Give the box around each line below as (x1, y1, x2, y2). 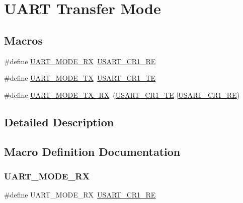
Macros (4, 32, 43, 48)
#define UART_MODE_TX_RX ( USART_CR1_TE (4, 89, 174, 100)
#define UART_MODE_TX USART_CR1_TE (4, 73, 156, 83)
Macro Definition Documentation (4, 143, 181, 159)
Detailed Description (4, 114, 114, 129)
